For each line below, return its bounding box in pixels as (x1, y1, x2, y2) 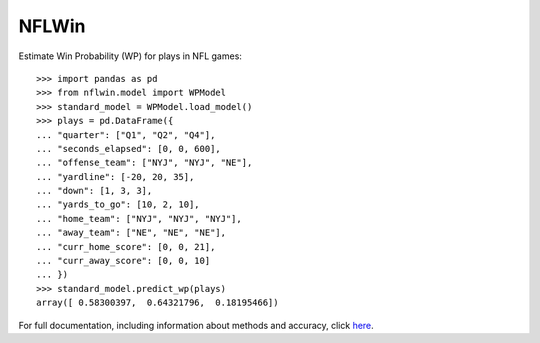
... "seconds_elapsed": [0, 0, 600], (36, 143, 222, 154)
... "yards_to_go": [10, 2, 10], (36, 199, 200, 210)
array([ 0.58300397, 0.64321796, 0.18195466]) (36, 297, 279, 309)
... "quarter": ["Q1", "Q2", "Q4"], (36, 129, 216, 140)
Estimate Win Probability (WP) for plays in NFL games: (18, 50, 242, 62)
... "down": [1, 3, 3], (36, 185, 153, 197)
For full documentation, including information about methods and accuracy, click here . (18, 319, 374, 331)
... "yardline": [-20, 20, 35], (36, 171, 195, 182)
